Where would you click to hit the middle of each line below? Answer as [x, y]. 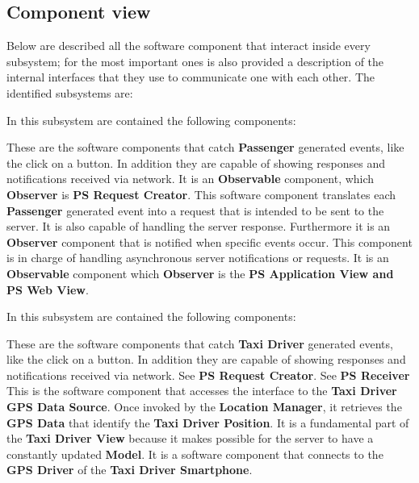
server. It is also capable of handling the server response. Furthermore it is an [199, 226]
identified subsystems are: [70, 92]
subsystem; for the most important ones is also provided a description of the [195, 61]
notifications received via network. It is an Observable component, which [191, 179]
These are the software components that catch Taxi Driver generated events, [200, 343]
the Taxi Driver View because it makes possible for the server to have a [190, 438]
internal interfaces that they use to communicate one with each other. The [191, 77]
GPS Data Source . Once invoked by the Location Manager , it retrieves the [204, 407]
